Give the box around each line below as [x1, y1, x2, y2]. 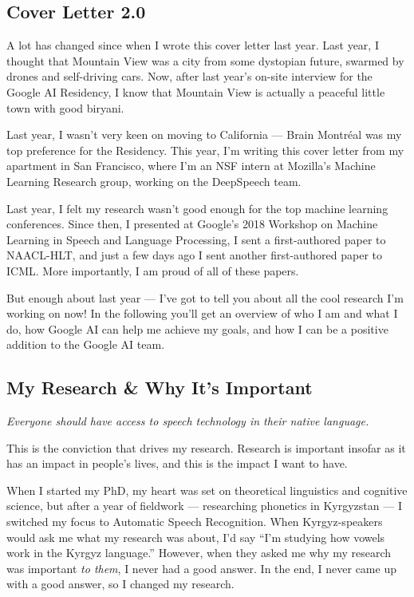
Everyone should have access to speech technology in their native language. [6, 413, 369, 429]
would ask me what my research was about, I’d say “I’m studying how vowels [6, 528, 385, 545]
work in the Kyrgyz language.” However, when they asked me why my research [6, 544, 392, 561]
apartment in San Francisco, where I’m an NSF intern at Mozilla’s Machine [6, 157, 376, 174]
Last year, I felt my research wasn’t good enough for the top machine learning [6, 200, 388, 216]
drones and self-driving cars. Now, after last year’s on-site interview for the [6, 68, 373, 85]
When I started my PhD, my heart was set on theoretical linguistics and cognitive [6, 481, 408, 498]
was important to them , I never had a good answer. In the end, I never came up [6, 559, 396, 576]
